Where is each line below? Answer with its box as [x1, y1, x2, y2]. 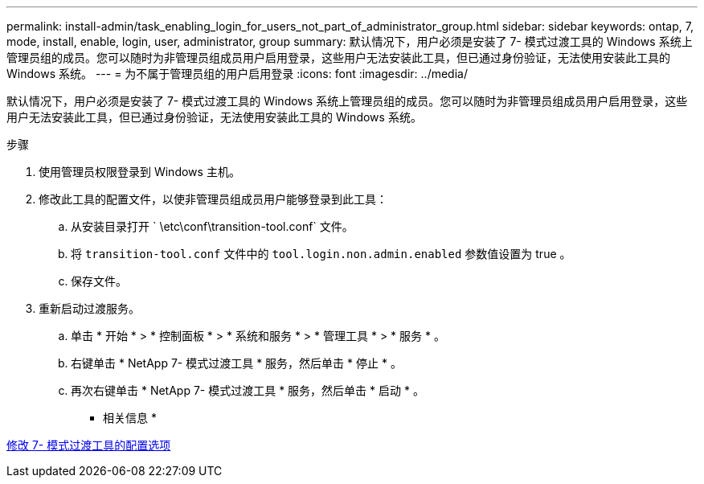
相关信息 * [103, 411, 157, 425]
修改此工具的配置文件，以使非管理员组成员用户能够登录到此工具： [39, 192, 387, 206]
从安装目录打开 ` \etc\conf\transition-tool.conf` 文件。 [71, 219, 354, 233]
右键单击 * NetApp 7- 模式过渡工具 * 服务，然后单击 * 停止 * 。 [71, 356, 402, 370]
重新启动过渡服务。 [39, 301, 140, 315]
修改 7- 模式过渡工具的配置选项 [6, 438, 171, 452]
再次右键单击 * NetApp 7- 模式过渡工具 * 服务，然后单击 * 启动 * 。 [71, 384, 424, 397]
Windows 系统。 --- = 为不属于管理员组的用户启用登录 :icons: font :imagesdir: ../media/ [6, 67, 468, 80]
